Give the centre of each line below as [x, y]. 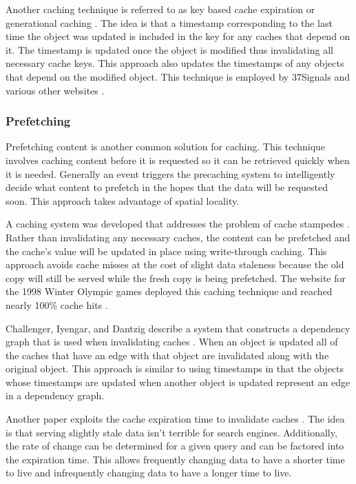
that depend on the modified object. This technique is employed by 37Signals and [178, 76]
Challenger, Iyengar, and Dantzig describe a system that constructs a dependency [178, 328]
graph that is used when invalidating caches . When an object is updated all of [172, 342]
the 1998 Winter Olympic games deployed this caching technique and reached [169, 291]
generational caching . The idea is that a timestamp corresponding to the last [169, 22]
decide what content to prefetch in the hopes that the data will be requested [167, 187]
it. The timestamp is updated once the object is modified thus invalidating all [169, 49]
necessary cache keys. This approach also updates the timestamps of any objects [175, 63]
